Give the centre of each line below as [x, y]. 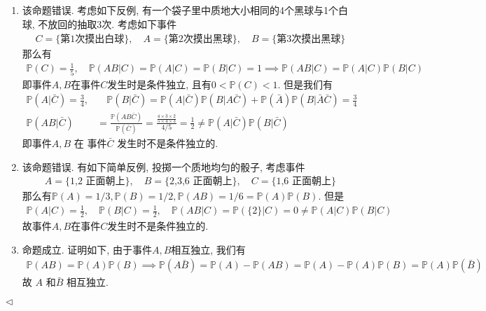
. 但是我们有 [305, 84]
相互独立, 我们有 [208, 249]
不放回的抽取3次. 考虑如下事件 [107, 23]
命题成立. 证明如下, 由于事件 [87, 249]
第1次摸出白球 [92, 40]
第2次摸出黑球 [200, 40]
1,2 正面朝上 [97, 182]
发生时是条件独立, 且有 [159, 84]
